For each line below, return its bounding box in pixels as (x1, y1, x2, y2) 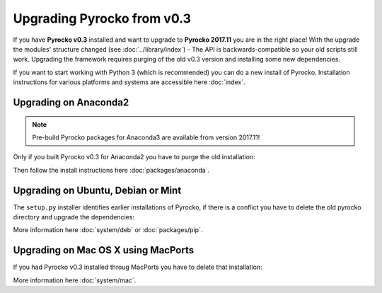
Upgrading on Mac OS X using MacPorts (13, 244, 195, 256)
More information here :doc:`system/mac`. (13, 276, 137, 285)
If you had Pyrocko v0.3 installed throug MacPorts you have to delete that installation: (13, 263, 262, 272)
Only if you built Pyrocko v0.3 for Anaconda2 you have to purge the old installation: (13, 153, 255, 161)
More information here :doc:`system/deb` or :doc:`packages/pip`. (13, 226, 203, 234)
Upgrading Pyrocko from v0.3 (13, 11, 191, 26)
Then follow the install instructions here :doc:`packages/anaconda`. (13, 166, 210, 174)
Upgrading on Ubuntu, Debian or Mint (13, 184, 182, 196)
